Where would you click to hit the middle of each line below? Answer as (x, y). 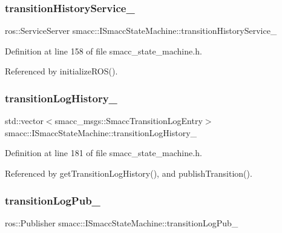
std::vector (24, 121)
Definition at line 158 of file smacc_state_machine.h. (103, 51)
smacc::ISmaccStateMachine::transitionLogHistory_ (101, 132)
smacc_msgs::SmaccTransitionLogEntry (129, 121)
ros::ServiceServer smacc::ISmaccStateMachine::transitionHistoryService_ (141, 31)
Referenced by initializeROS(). (61, 71)
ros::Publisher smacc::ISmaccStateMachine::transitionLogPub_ (122, 222)
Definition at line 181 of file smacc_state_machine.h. (103, 153)
